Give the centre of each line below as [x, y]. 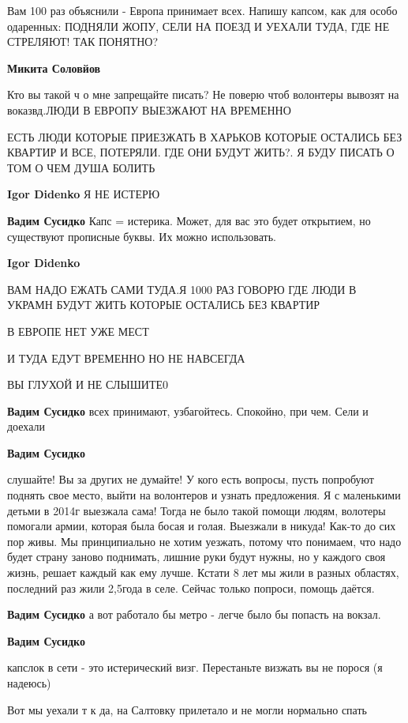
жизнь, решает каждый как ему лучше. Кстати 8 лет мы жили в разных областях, [203, 572]
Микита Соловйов [54, 68]
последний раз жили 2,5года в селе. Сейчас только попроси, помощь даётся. [191, 587]
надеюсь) [29, 683]
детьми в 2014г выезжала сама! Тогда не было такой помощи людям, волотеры [197, 510]
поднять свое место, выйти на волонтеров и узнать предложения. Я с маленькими [204, 495]
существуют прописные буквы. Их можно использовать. [142, 236]
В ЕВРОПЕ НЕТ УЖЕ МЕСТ [78, 331]
